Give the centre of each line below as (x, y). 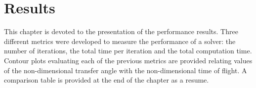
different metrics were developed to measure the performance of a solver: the (120, 41)
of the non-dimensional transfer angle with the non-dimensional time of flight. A (126, 70)
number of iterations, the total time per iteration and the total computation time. (128, 51)
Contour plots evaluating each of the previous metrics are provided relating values (128, 60)
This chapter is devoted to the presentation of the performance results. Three (121, 31)
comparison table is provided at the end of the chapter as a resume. (107, 80)
